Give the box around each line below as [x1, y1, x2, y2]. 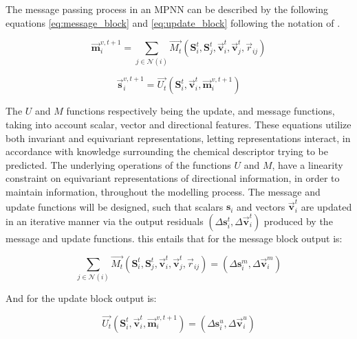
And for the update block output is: [6, 291, 157, 305]
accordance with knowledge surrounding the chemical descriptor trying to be [6, 144, 329, 159]
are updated [301, 199, 352, 213]
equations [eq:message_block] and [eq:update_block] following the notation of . [6, 15, 340, 30]
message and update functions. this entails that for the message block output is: [6, 231, 343, 245]
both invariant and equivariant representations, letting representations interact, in [6, 130, 351, 145]
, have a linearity [272, 157, 343, 172]
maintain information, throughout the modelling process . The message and [6, 185, 321, 199]
